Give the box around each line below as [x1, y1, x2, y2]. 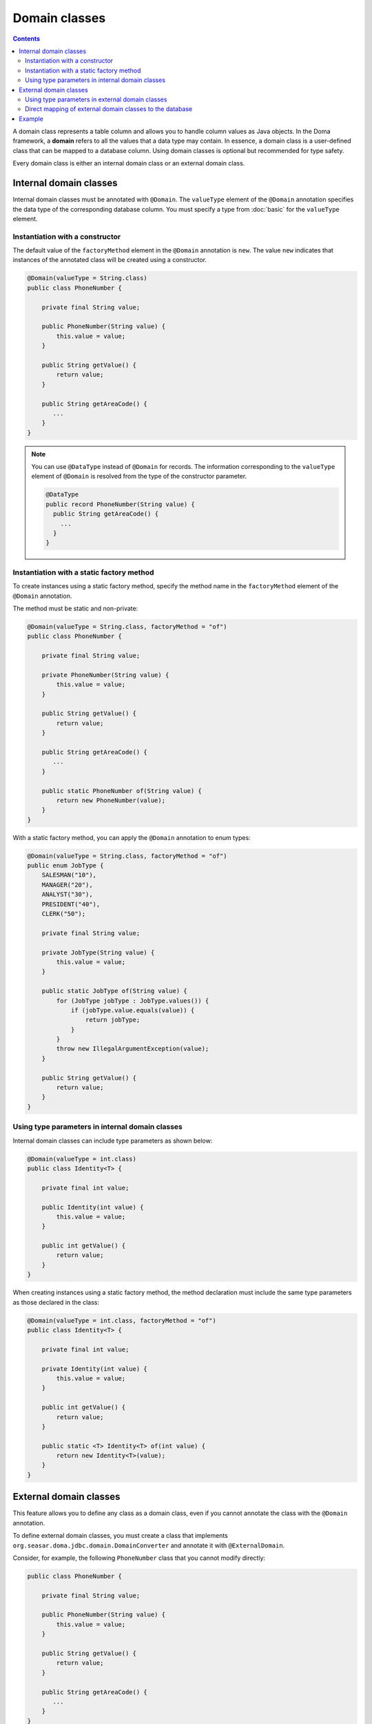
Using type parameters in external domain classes [25, 95, 167, 103]
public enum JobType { [27, 862, 104, 870]
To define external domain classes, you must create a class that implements [12, 1532, 229, 1540]
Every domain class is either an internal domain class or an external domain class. [12, 159, 245, 168]
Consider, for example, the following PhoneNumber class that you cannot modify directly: [12, 1554, 265, 1562]
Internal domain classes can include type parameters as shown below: [12, 1136, 213, 1145]
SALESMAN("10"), [41, 871, 96, 879]
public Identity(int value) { [41, 1203, 144, 1211]
